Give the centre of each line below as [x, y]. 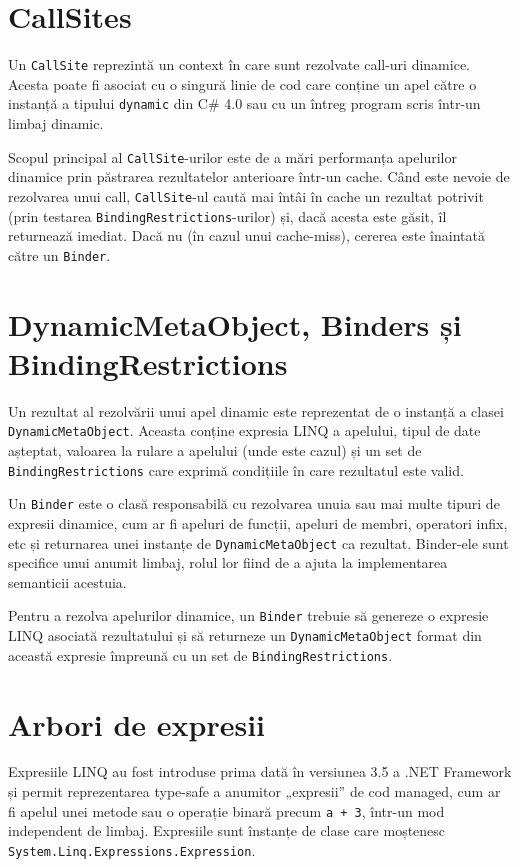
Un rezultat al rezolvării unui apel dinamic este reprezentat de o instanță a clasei [256, 410]
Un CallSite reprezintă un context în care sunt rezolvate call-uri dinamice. [239, 64]
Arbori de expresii [137, 723]
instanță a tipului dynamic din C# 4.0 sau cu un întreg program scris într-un [244, 103]
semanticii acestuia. [67, 581]
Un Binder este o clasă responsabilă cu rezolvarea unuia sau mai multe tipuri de [254, 503]
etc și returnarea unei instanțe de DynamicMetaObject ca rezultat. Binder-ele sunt [258, 542]
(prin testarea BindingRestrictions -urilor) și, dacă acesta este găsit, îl [227, 215]
